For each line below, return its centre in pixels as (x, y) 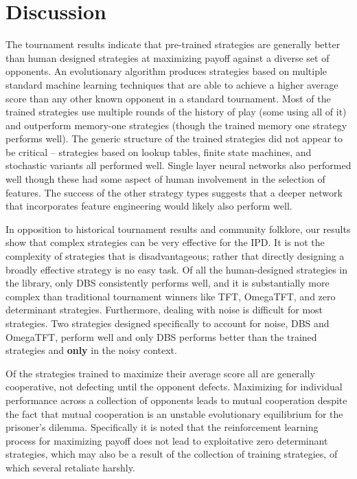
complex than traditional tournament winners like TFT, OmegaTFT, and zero (171, 296)
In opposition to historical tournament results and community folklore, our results (178, 229)
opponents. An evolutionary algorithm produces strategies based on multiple (166, 71)
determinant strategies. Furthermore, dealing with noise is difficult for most (164, 310)
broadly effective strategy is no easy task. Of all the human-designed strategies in (177, 269)
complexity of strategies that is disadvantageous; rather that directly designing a (175, 256)
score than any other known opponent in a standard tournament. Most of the (168, 98)
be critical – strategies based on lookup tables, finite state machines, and (159, 152)
